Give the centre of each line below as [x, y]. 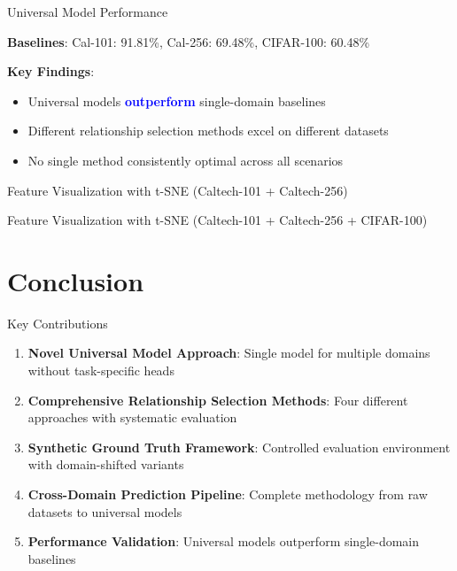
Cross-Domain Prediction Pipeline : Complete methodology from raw [228, 494]
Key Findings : [51, 71]
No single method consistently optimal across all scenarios [186, 160]
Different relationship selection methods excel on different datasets [208, 131]
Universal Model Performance [88, 12]
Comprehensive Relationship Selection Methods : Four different [218, 400]
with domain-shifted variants [106, 464]
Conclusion [76, 280]
